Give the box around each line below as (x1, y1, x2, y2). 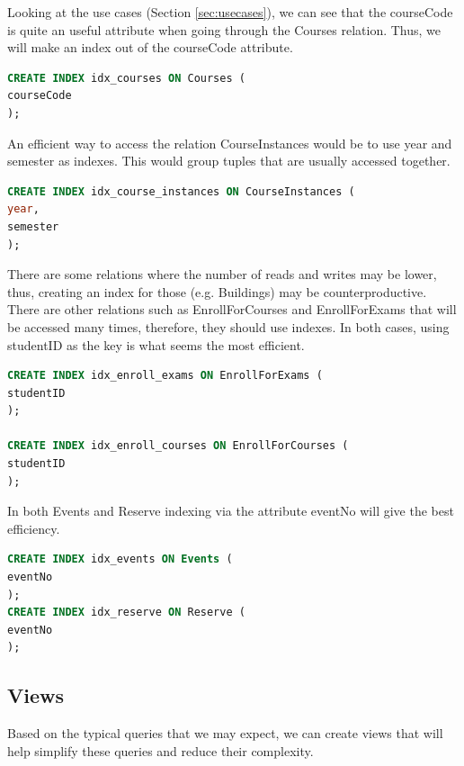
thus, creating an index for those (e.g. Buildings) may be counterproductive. (7, 282, 427, 301)
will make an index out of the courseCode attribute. (7, 38, 293, 57)
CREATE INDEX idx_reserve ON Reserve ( (7, 606, 245, 619)
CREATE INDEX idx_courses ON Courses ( (7, 71, 245, 85)
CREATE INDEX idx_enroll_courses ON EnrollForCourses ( (7, 439, 349, 453)
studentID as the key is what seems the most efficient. (7, 335, 305, 354)
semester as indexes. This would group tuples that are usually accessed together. (7, 151, 451, 170)
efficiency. (7, 518, 60, 537)
